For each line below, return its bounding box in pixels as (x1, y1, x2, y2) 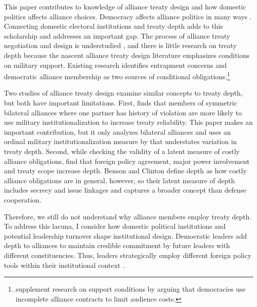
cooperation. (4, 194, 42, 205)
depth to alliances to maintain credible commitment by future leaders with (4, 240, 230, 251)
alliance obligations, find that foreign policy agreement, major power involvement (4, 155, 250, 166)
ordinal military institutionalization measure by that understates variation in (4, 136, 237, 147)
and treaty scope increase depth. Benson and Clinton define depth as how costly (4, 165, 247, 176)
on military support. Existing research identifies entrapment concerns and (4, 59, 227, 70)
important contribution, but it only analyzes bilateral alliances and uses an (4, 126, 231, 137)
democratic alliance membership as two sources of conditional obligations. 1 (4, 70, 230, 81)
